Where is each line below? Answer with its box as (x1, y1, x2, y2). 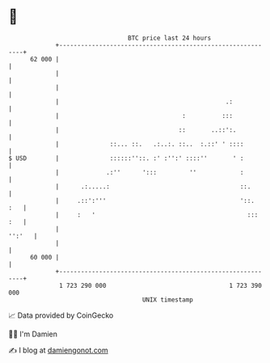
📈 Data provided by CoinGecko (8, 310, 114, 320)
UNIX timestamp (141, 295, 194, 304)
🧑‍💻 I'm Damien (8, 329, 58, 339)
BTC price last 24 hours (128, 34, 212, 42)
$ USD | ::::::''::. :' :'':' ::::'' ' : (8, 154, 244, 163)
